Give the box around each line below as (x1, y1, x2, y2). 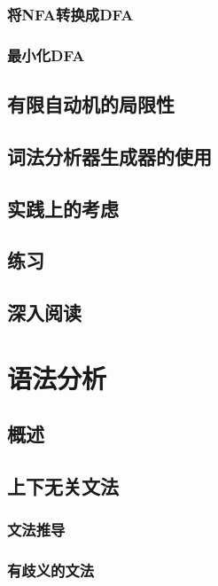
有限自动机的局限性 (7, 90, 175, 118)
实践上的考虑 (7, 194, 119, 222)
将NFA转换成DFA (7, 3, 134, 25)
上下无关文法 (7, 473, 119, 500)
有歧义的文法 (7, 559, 95, 582)
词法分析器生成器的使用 (7, 142, 212, 169)
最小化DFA (7, 43, 85, 66)
